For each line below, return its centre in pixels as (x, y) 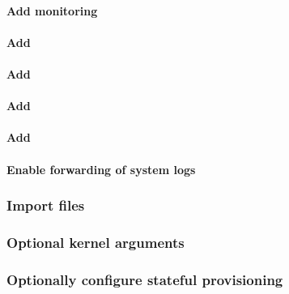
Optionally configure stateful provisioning (145, 279)
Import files (46, 205)
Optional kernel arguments (96, 242)
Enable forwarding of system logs (101, 169)
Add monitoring (52, 10)
